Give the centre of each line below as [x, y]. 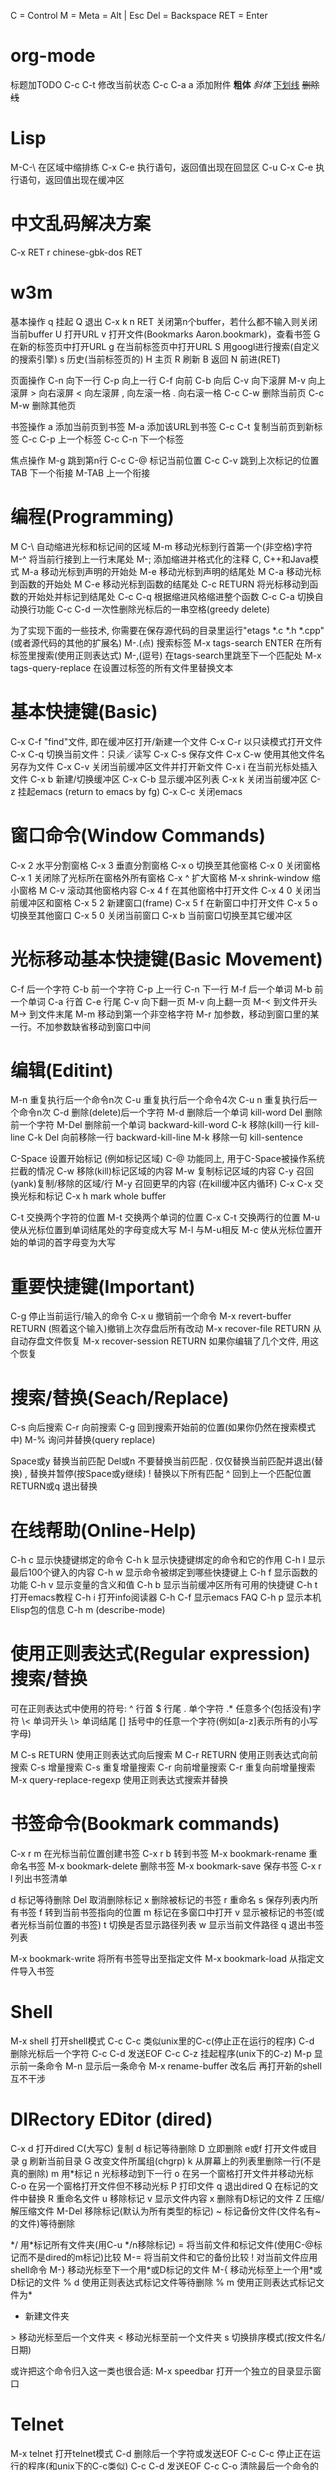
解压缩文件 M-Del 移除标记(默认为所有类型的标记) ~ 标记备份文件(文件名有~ [166, 2211]
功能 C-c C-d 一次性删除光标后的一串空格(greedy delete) [153, 609]
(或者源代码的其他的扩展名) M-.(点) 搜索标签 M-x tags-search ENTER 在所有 [166, 642]
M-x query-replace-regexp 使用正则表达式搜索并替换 [119, 1780]
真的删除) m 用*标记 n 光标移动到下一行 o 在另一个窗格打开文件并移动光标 [162, 2173]
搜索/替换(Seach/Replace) [120, 1397]
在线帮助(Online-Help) [103, 1530]
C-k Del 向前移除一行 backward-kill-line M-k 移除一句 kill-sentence [165, 1137]
